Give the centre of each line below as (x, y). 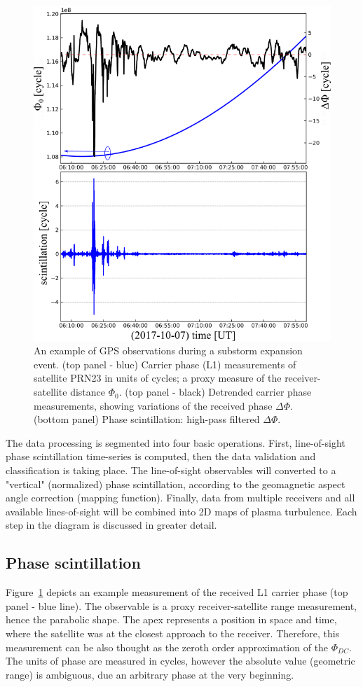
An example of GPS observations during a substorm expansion (168, 351)
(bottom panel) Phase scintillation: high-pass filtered (147, 419)
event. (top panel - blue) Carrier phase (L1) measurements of (165, 364)
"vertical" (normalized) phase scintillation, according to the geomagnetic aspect (176, 484)
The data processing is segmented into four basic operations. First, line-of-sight (176, 442)
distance (88, 392)
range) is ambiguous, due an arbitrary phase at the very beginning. (150, 674)
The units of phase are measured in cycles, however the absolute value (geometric (180, 661)
